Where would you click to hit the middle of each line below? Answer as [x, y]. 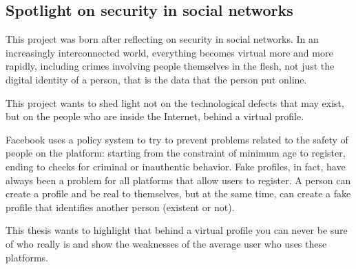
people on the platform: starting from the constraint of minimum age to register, [176, 153]
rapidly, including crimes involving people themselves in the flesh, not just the [170, 66]
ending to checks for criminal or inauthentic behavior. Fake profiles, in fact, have [176, 166]
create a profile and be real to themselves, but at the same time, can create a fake [178, 193]
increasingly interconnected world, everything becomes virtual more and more [169, 52]
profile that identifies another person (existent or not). [120, 207]
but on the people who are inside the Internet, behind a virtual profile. [155, 116]
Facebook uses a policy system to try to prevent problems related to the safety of [177, 139]
